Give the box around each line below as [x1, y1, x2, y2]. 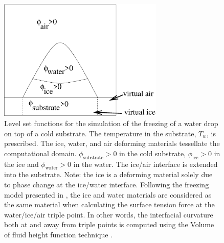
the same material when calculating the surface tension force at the [4, 199, 215, 210]
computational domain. [4, 148, 77, 158]
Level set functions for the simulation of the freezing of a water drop [4, 118, 218, 128]
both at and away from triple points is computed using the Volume [4, 219, 214, 230]
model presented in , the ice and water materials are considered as [4, 189, 212, 200]
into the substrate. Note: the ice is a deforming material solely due [4, 169, 213, 180]
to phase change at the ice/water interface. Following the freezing [4, 179, 209, 189]
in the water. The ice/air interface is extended [73, 158, 218, 169]
